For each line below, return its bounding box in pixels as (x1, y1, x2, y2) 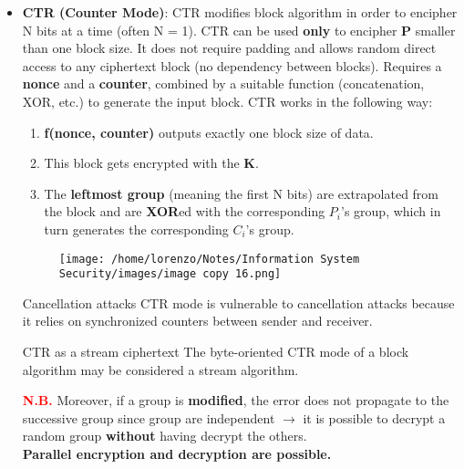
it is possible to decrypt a (303, 408, 446, 427)
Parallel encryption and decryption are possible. (22, 444, 332, 463)
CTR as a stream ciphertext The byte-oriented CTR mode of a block (22, 342, 409, 361)
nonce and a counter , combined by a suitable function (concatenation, (22, 74, 425, 93)
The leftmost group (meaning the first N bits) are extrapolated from (44, 183, 439, 203)
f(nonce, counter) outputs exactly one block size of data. (44, 122, 374, 141)
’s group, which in (341, 202, 441, 221)
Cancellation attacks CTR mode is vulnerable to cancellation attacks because (22, 293, 455, 312)
